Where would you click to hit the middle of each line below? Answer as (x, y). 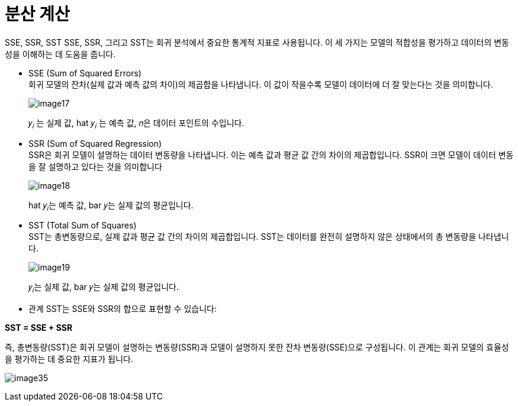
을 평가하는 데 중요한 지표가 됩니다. (69, 359)
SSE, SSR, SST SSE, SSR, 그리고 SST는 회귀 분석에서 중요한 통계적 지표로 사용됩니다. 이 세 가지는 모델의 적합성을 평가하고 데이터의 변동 (257, 42)
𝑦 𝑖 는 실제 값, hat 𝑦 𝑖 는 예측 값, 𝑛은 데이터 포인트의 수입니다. (136, 124)
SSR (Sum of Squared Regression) (95, 143)
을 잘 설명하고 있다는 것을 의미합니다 (95, 166)
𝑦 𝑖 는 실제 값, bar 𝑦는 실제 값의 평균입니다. (104, 288)
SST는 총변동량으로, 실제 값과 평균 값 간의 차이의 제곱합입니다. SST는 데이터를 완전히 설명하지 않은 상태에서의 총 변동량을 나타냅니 (269, 237)
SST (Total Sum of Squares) (83, 225)
